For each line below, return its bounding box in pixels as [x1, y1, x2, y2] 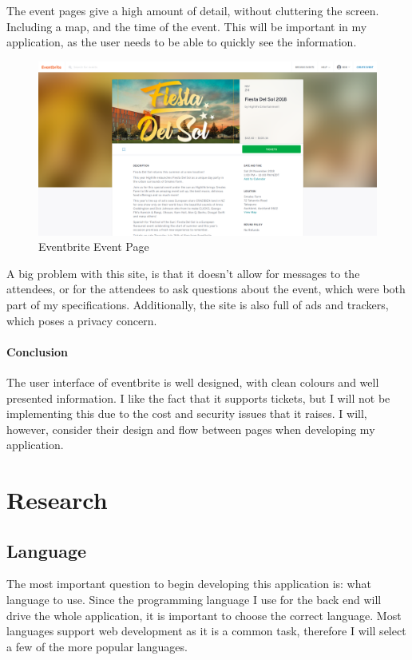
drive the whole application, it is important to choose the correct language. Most [6, 606, 402, 623]
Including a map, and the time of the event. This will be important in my [6, 18, 367, 34]
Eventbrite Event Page [38, 238, 149, 255]
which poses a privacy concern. [6, 312, 157, 328]
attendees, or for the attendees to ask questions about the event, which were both [6, 280, 406, 297]
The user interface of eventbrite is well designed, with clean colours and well [6, 373, 379, 390]
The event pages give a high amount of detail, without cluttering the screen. [6, 2, 379, 18]
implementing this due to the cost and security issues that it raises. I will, [6, 405, 367, 422]
